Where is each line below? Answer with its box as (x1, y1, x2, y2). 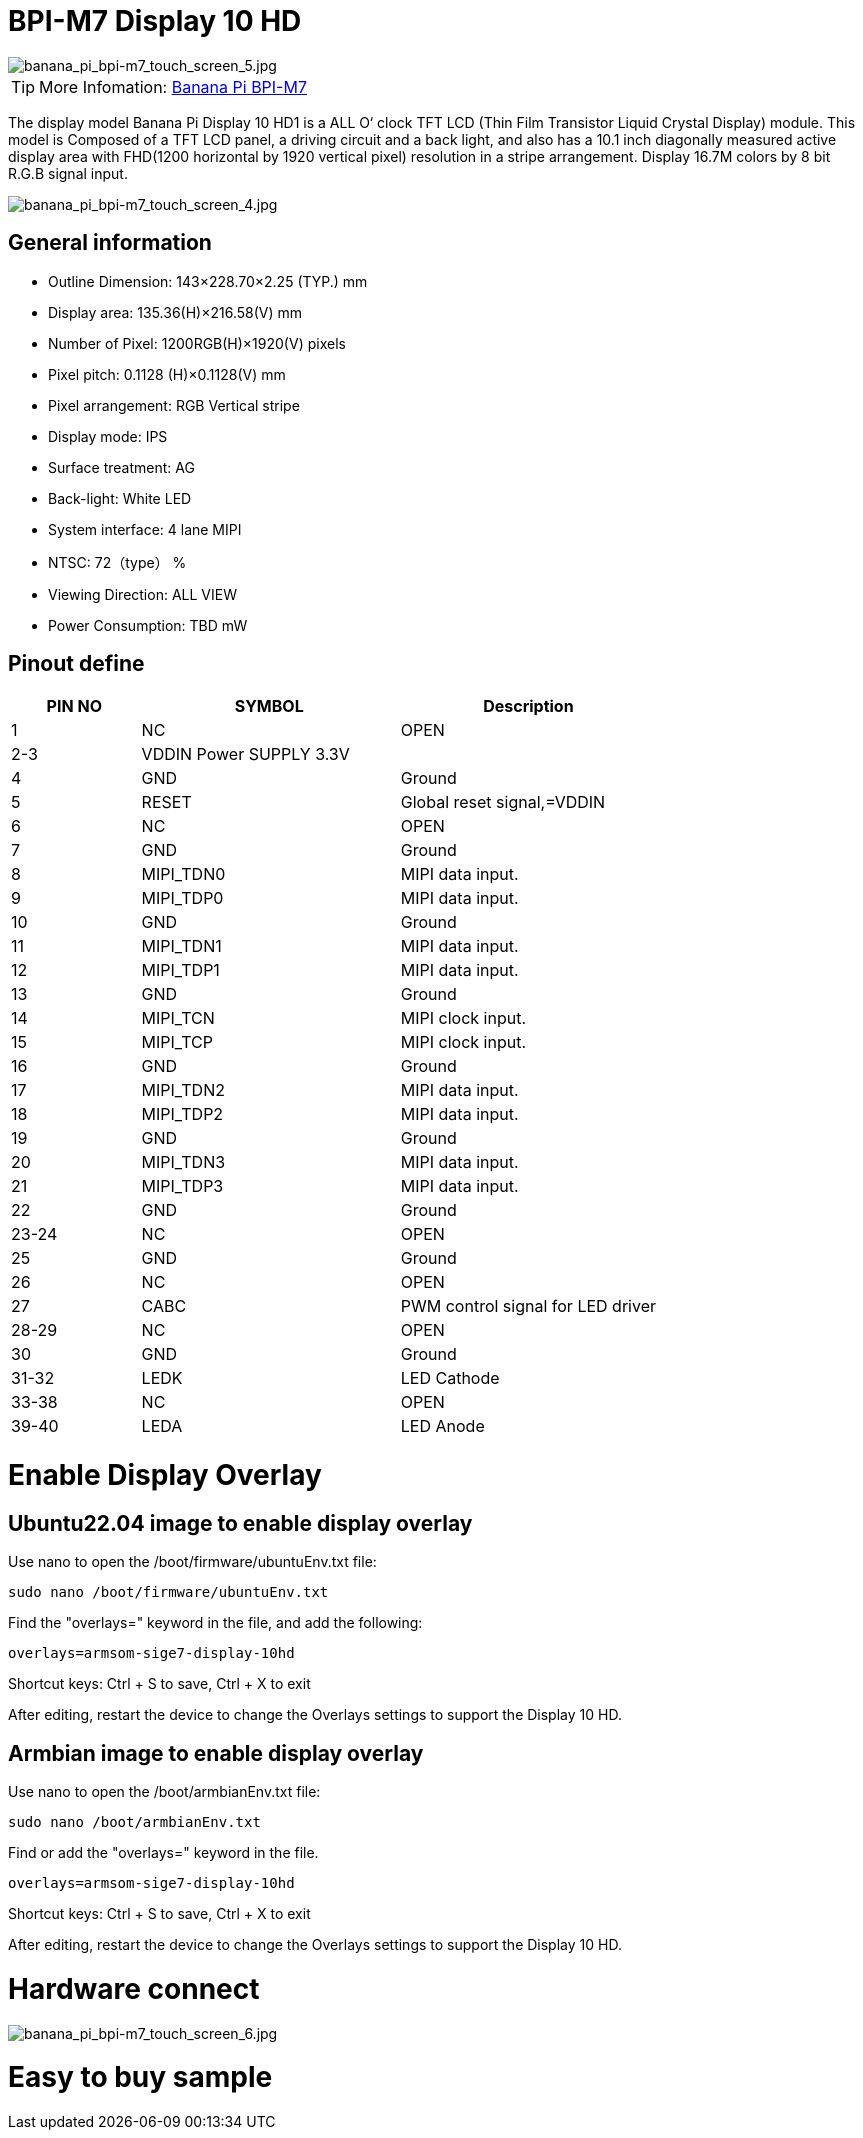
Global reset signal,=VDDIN (400, 792, 606, 813)
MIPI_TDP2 (141, 1104, 224, 1125)
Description (483, 696, 574, 717)
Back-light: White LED (48, 489, 192, 507)
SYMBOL (234, 696, 304, 717)
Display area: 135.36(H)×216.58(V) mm (48, 303, 303, 321)
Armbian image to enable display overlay (8, 1740, 424, 1766)
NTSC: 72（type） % (48, 553, 187, 571)
